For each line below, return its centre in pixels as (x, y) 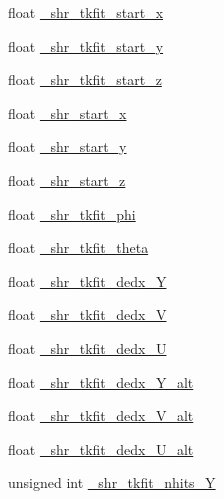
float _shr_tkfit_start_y (86, 45)
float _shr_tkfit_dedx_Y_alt (101, 381)
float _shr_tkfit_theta (78, 247)
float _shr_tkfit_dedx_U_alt (101, 448)
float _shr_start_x (67, 112)
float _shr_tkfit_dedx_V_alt (101, 415)
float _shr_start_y (67, 146)
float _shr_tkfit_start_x (86, 12)
